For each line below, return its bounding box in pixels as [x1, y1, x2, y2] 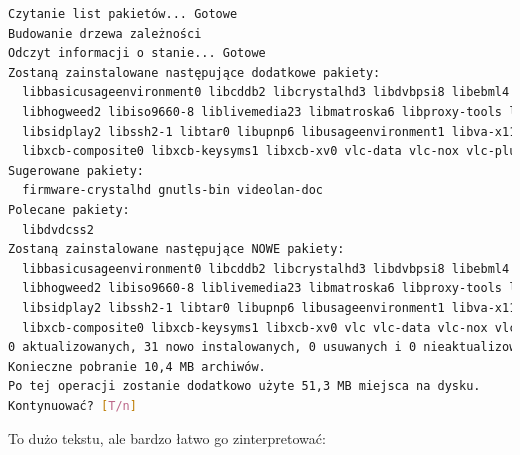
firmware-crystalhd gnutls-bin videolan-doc [22, 183, 323, 198]
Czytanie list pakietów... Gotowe [8, 7, 238, 21]
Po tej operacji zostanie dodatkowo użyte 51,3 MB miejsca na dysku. [8, 379, 481, 394]
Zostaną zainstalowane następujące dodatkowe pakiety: [8, 65, 381, 80]
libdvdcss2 [22, 222, 94, 237]
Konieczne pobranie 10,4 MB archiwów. [8, 359, 266, 374]
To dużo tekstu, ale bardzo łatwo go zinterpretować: [8, 428, 326, 449]
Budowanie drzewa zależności [8, 26, 202, 41]
